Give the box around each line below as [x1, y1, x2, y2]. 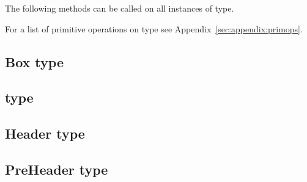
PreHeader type [5, 159, 108, 178]
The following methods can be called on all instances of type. [5, 2, 234, 14]
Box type [5, 52, 64, 71]
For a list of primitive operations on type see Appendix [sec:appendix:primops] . [5, 22, 303, 35]
